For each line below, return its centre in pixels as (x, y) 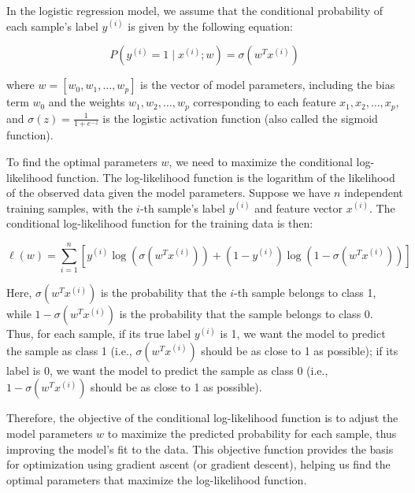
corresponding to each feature (265, 102)
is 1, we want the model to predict (303, 334)
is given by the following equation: (211, 26)
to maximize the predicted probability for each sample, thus (252, 433)
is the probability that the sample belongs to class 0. (246, 314)
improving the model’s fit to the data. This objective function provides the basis (200, 449)
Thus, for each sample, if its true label (99, 334)
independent (374, 193)
